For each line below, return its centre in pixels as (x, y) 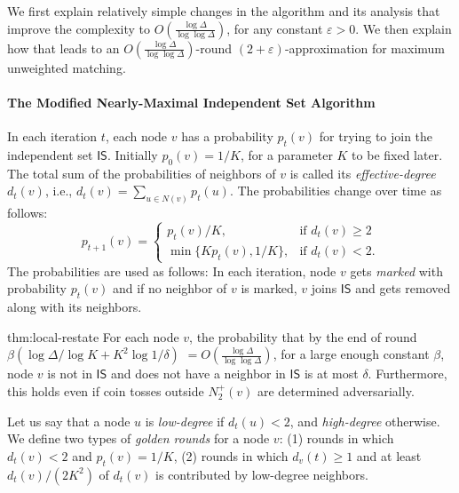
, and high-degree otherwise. (365, 421)
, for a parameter (286, 154)
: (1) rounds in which (336, 438)
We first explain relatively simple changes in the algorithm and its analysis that (224, 11)
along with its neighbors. (75, 307)
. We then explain (404, 28)
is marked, (269, 288)
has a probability (227, 135)
